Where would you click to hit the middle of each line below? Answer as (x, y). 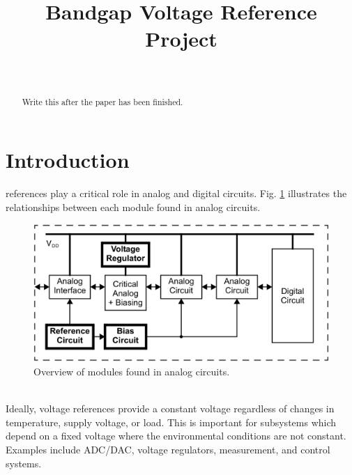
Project (181, 39)
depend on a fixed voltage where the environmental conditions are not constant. (176, 436)
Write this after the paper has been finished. (102, 101)
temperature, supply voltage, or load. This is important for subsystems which (171, 422)
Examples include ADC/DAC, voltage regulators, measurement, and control (168, 449)
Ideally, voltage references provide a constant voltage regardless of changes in (170, 408)
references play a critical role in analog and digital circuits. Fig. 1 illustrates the (176, 193)
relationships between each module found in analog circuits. (133, 207)
